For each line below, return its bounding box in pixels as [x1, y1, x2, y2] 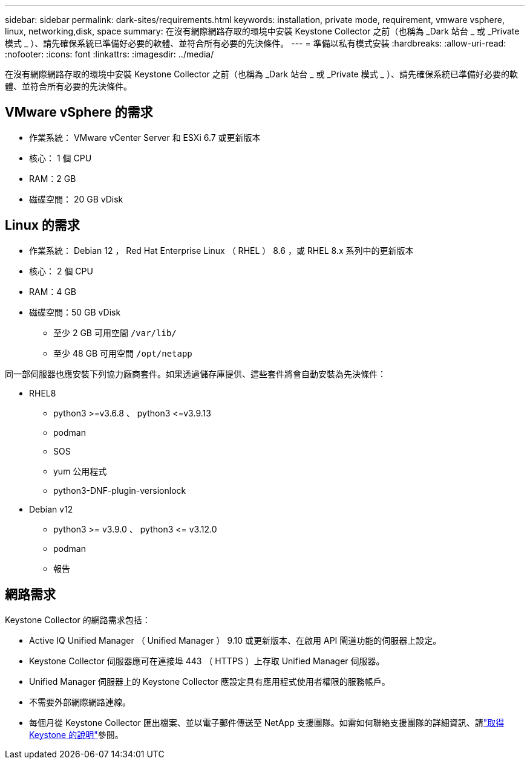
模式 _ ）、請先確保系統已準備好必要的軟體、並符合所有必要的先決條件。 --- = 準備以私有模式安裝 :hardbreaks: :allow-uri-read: [5, 38, 506, 48]
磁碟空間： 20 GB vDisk [29, 193, 123, 204]
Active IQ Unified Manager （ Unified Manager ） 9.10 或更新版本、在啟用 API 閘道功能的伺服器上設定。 [29, 635, 442, 646]
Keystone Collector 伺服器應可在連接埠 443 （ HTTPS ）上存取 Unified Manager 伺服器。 [29, 655, 385, 666]
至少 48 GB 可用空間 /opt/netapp [53, 348, 192, 358]
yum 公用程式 [53, 465, 107, 476]
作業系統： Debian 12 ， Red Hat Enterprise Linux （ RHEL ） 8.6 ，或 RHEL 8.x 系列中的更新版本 [29, 245, 414, 256]
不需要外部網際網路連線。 [29, 696, 131, 707]
